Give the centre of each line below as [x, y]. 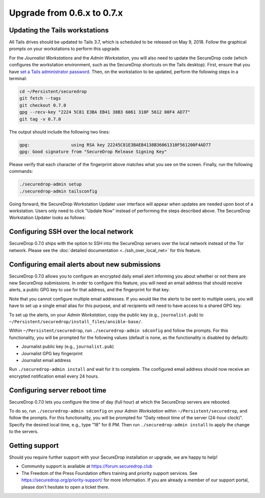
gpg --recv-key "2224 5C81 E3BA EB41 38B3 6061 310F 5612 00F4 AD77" [105, 112]
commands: [21, 171]
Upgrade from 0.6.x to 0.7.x [66, 13]
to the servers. [24, 432]
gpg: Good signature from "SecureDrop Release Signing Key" [93, 152]
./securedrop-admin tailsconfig [58, 191]
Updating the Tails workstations [59, 30]
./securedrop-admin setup [51, 184]
